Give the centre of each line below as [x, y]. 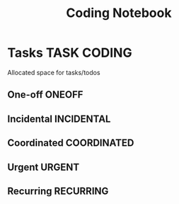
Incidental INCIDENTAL [59, 119]
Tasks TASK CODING [70, 53]
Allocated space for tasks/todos [54, 72]
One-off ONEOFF [45, 95]
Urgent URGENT [44, 167]
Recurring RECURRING [58, 191]
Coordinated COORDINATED [71, 143]
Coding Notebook [119, 13]
